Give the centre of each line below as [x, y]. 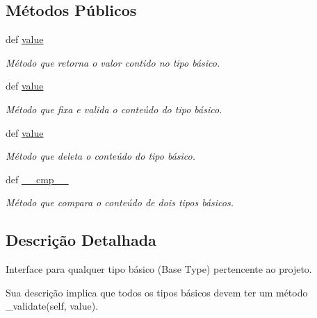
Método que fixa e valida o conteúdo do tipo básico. [114, 109]
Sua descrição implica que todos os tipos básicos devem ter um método [157, 292]
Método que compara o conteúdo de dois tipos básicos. [120, 202]
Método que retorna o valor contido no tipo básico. [113, 62]
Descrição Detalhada [81, 240]
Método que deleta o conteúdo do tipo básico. [101, 156]
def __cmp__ [37, 179]
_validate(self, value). [52, 306]
